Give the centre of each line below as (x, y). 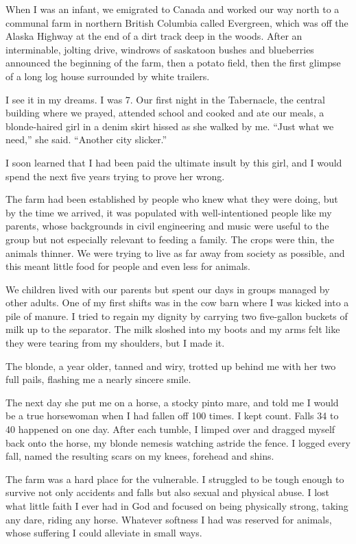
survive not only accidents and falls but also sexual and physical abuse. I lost (167, 492)
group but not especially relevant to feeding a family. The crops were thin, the (170, 239)
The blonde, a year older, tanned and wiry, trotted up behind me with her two (171, 366)
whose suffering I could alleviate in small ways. (104, 533)
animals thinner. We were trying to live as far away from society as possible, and (175, 252)
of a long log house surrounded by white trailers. (108, 76)
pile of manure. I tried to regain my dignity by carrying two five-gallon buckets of (177, 316)
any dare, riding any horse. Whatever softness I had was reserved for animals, (169, 519)
